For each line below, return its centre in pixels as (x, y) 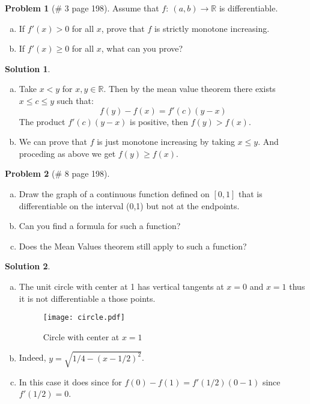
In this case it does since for (70, 381)
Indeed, (32, 357)
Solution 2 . (28, 266)
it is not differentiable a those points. (87, 298)
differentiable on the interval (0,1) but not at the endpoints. (129, 205)
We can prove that (53, 142)
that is (250, 193)
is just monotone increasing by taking (166, 142)
